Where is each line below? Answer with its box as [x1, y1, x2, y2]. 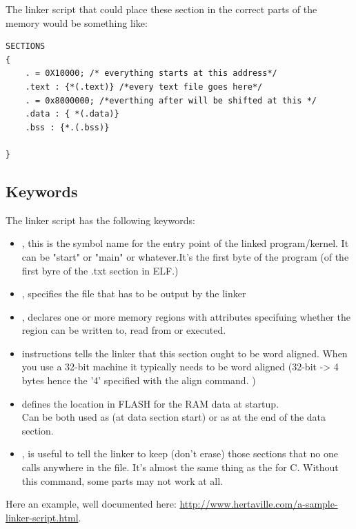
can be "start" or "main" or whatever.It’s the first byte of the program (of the [21, 249, 349, 263]
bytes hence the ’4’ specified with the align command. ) [21, 373, 256, 388]
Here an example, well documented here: [6, 497, 177, 511]
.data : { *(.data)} [25, 109, 119, 119]
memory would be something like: [6, 15, 148, 30]
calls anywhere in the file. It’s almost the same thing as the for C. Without [21, 460, 339, 475]
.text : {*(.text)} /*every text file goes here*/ [25, 81, 263, 92]
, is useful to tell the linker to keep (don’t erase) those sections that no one [21, 446, 339, 461]
